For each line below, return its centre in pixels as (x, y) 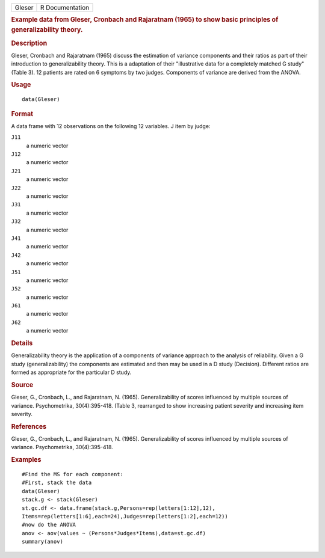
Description (29, 43)
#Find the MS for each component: (73, 474)
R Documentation (65, 8)
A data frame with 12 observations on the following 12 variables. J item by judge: (111, 126)
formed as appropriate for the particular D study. (71, 372)
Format (22, 114)
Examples (26, 460)
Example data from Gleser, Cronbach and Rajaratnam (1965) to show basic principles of (145, 20)
